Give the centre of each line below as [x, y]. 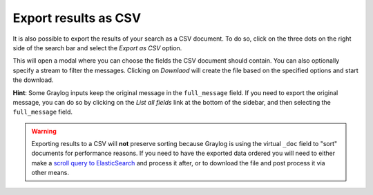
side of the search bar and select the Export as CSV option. [97, 48]
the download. [33, 80]
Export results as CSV [77, 18]
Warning [44, 131]
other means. [50, 173]
